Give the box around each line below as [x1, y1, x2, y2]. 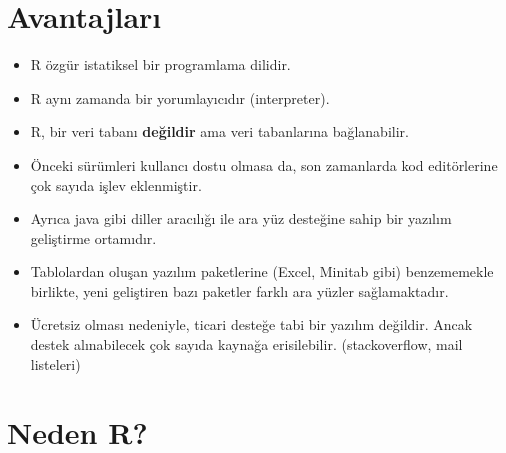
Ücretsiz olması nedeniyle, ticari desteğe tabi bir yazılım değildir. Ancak [30, 314, 473, 335]
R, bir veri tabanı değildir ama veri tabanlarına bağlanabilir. [30, 121, 409, 142]
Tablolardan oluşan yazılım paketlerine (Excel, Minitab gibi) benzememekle [30, 261, 494, 282]
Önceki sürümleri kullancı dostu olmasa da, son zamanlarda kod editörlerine [30, 154, 498, 175]
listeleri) [30, 353, 81, 374]
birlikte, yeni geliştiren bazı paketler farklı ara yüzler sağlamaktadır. [30, 280, 449, 301]
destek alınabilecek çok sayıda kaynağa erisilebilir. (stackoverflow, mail [30, 334, 463, 355]
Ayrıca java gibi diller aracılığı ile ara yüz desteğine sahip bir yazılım [30, 208, 452, 229]
